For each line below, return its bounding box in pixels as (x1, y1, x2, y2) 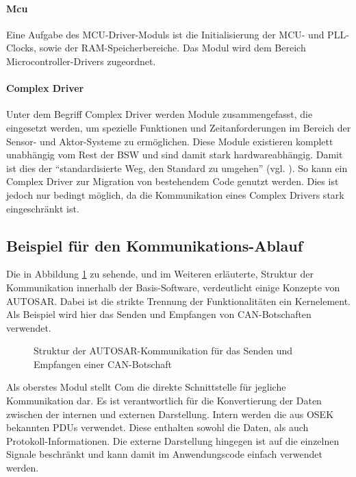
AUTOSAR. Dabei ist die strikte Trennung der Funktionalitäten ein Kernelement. (6, 293, 351, 308)
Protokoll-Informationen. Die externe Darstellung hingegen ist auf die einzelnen (6, 433, 340, 448)
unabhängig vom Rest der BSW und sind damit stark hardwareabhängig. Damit (6, 147, 343, 162)
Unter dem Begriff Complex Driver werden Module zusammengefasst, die (6, 107, 313, 121)
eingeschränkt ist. (6, 201, 79, 215)
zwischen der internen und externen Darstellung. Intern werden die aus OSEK (6, 406, 334, 421)
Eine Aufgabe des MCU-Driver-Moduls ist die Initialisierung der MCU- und (6, 27, 325, 41)
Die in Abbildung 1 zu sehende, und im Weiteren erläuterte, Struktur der (6, 267, 314, 281)
